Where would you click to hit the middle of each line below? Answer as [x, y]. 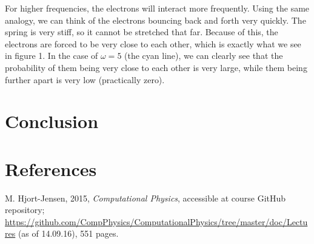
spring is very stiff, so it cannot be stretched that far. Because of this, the [142, 32]
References [51, 168]
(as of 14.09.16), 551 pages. [68, 233]
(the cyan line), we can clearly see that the [204, 56]
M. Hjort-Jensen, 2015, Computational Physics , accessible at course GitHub [145, 198]
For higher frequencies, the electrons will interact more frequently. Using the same [157, 8]
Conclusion [52, 121]
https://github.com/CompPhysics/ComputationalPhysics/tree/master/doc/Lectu [156, 221]
